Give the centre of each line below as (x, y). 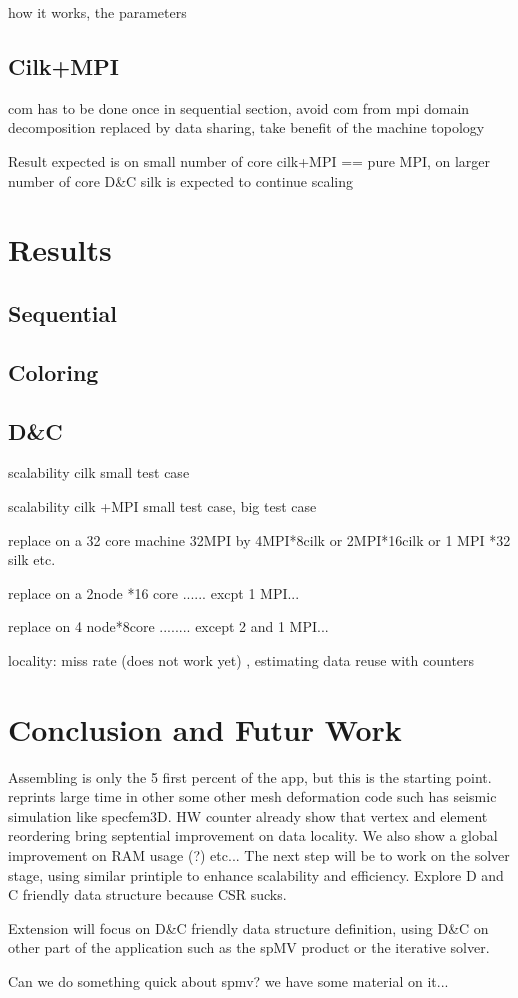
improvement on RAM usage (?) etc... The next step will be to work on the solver (259, 854)
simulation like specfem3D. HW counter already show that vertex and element (248, 815)
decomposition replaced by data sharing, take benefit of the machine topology (246, 127)
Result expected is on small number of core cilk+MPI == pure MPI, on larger (249, 160)
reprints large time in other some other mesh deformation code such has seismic (252, 796)
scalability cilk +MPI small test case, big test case (162, 505)
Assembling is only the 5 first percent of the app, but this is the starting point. (250, 776)
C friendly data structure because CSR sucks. (147, 894)
